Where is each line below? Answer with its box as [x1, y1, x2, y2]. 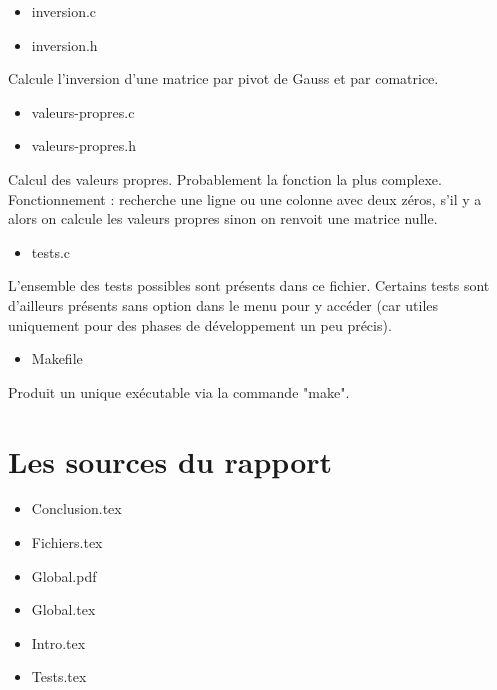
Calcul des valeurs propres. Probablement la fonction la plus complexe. [8, 168, 442, 189]
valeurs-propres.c [31, 101, 135, 122]
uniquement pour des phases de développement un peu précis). [8, 314, 392, 335]
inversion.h [31, 34, 98, 55]
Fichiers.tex [31, 532, 103, 553]
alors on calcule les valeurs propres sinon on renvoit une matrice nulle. [8, 208, 438, 229]
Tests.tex [31, 666, 87, 687]
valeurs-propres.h [31, 135, 136, 156]
